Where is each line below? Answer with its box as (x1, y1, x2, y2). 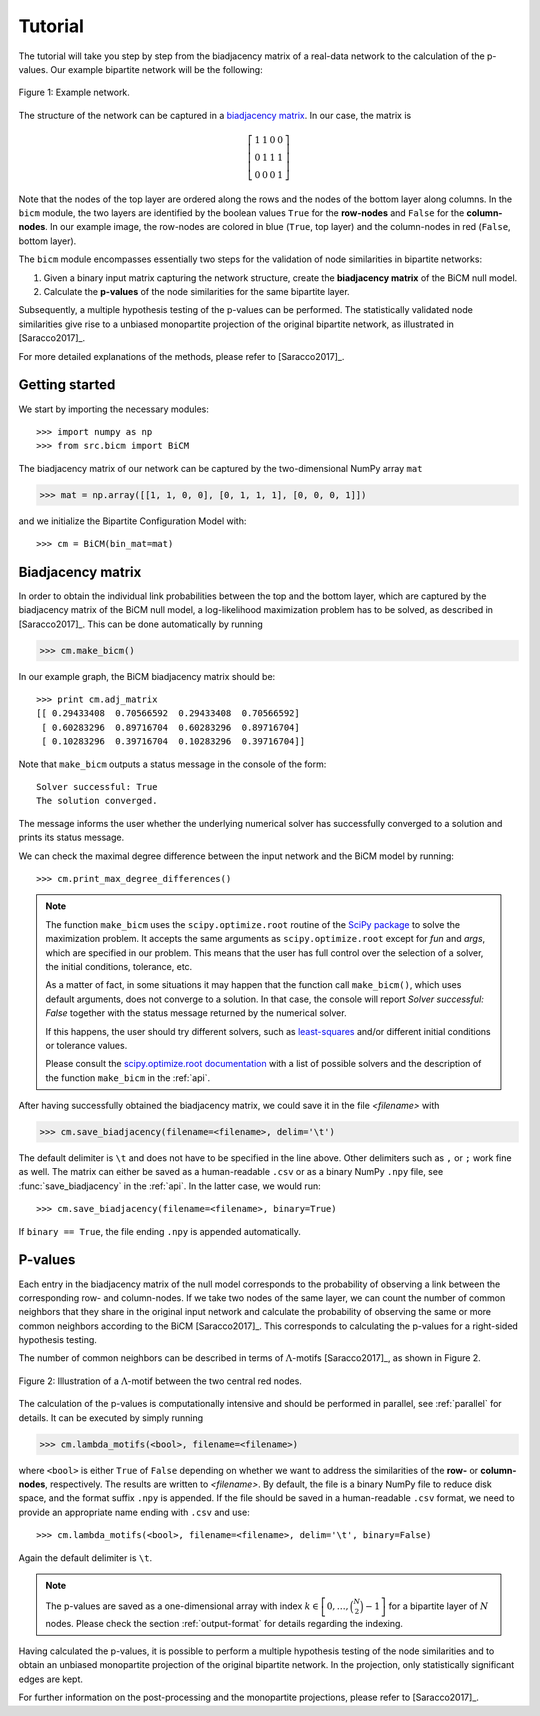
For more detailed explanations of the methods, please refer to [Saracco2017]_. (18, 350, 345, 362)
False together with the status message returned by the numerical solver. (45, 1007, 347, 1019)
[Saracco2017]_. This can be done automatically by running (18, 618, 264, 630)
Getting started (18, 376, 116, 394)
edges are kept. (18, 1673, 84, 1685)
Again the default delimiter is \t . (18, 1551, 153, 1564)
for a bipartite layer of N (388, 1600, 489, 1612)
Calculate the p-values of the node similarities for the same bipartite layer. (43, 286, 350, 298)
